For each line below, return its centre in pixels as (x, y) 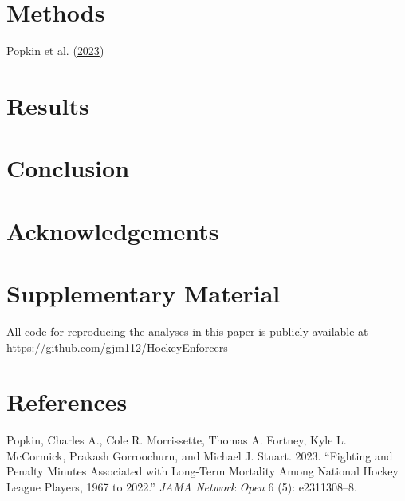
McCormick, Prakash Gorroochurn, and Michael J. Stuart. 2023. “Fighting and (200, 455)
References (67, 402)
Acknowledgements (113, 230)
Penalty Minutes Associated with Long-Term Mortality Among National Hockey (202, 471)
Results (48, 105)
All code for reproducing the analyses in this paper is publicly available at (187, 331)
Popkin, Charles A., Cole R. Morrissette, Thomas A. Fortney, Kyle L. (177, 440)
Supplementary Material (144, 293)
